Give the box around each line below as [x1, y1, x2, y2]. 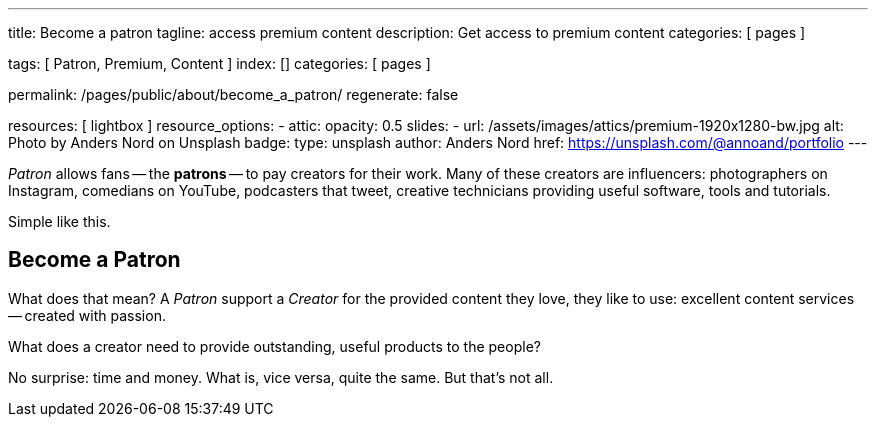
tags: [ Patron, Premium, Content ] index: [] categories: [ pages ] [8, 55, 431, 72]
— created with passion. [8, 306, 166, 324]
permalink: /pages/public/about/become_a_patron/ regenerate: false [8, 86, 459, 103]
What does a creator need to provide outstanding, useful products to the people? [8, 337, 541, 355]
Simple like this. [8, 213, 111, 230]
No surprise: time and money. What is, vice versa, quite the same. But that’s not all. [8, 368, 554, 386]
